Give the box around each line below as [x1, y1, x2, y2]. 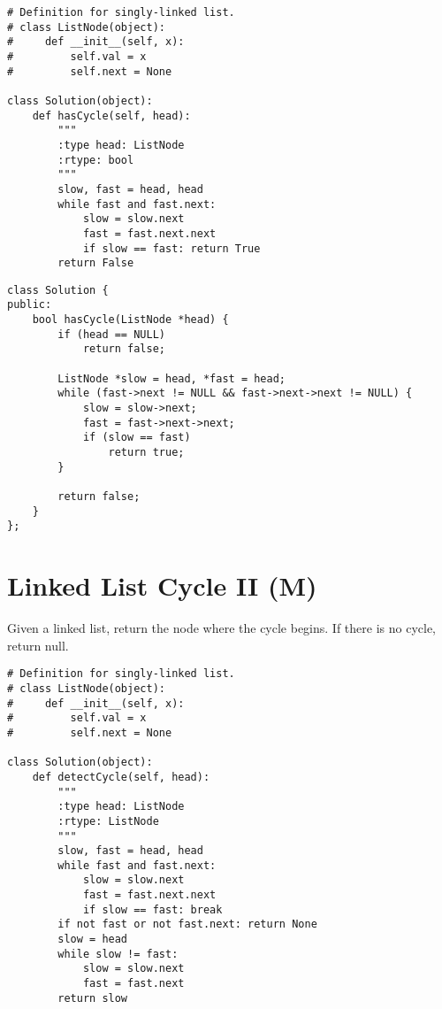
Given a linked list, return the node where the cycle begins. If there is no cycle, [7, 619, 437, 637]
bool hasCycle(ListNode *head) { [32, 313, 229, 327]
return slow [57, 991, 128, 1005]
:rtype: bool [57, 153, 134, 166]
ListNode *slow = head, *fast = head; [57, 372, 286, 385]
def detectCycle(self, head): [32, 770, 210, 783]
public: [7, 298, 52, 312]
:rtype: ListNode [57, 814, 159, 828]
